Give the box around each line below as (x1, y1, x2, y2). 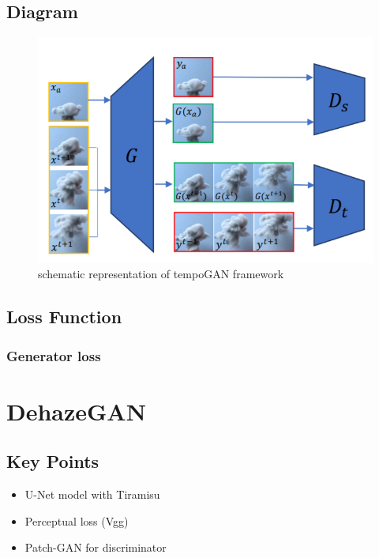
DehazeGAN (6, 394, 146, 427)
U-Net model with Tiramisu (24, 486, 160, 503)
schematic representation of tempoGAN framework (38, 266, 284, 282)
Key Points (6, 449, 99, 473)
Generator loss (6, 345, 101, 365)
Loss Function (6, 304, 122, 329)
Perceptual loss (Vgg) (24, 512, 129, 529)
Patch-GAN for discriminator (24, 539, 167, 556)
